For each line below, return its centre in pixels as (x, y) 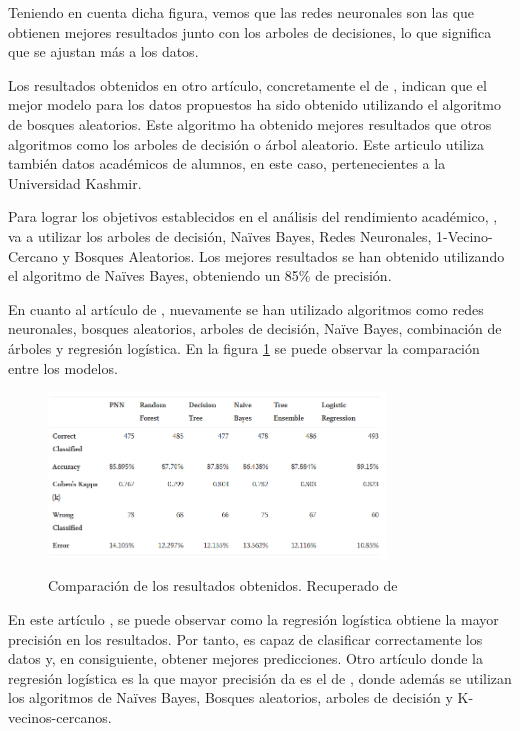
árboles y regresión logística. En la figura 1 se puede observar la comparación (244, 347)
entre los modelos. (63, 367)
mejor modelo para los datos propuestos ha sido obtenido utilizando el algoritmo (254, 104)
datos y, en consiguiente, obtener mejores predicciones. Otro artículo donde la (245, 658)
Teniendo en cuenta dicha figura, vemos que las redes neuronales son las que (241, 12)
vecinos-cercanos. (60, 717)
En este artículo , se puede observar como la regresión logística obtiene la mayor (253, 619)
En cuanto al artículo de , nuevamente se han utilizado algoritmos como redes (246, 308)
